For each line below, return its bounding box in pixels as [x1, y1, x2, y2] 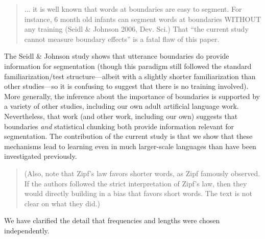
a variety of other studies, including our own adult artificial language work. [4, 101, 239, 111]
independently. [4, 225, 50, 235]
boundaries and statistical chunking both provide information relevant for [4, 121, 234, 131]
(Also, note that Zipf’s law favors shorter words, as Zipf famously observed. [24, 168, 260, 178]
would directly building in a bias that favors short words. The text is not [24, 188, 253, 199]
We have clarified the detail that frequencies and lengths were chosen [4, 215, 220, 226]
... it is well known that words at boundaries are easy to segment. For [24, 4, 242, 14]
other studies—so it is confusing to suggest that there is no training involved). [4, 81, 249, 91]
